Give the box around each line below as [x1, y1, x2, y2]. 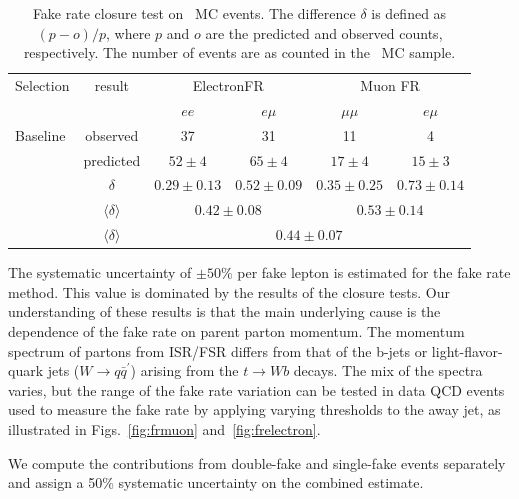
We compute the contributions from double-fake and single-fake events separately [8, 452, 506, 473]
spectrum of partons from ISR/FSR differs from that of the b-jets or [8, 340, 428, 361]
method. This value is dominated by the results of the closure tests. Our [8, 281, 451, 302]
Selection [15, 75, 70, 96]
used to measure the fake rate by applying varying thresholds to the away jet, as [8, 399, 501, 420]
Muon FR [360, 75, 420, 96]
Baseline [15, 124, 66, 145]
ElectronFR [192, 75, 264, 96]
